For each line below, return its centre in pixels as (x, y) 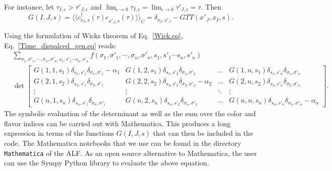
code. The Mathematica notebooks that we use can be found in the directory (123, 143)
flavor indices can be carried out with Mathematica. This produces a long (117, 123)
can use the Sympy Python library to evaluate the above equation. (107, 163)
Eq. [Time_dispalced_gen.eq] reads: (60, 45)
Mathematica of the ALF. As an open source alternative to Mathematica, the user (131, 153)
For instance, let (29, 7)
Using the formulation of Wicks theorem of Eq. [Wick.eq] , (94, 35)
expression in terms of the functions (59, 133)
